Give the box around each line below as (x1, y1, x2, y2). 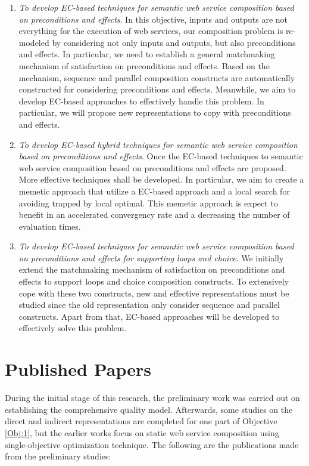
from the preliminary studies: (5, 450, 111, 462)
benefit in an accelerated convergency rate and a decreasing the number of (18, 208, 290, 221)
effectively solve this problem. (18, 322, 127, 334)
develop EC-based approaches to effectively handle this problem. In (18, 94, 264, 107)
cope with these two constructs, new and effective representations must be (18, 286, 289, 299)
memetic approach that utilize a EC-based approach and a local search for (18, 184, 290, 197)
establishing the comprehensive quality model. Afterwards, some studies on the (5, 403, 293, 415)
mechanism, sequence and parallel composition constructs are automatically (18, 71, 295, 84)
